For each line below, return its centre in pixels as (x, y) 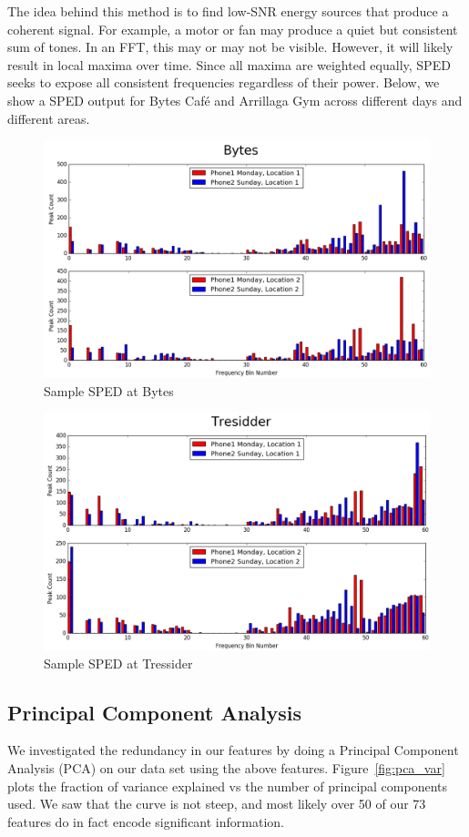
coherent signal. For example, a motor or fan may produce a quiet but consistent (233, 29)
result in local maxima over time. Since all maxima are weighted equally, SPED (229, 64)
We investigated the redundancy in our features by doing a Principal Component (233, 750)
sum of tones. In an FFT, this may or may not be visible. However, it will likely (230, 47)
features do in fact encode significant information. (146, 821)
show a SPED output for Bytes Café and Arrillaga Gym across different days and (235, 100)
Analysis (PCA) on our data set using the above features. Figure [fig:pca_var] (226, 768)
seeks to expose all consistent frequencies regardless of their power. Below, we (224, 82)
